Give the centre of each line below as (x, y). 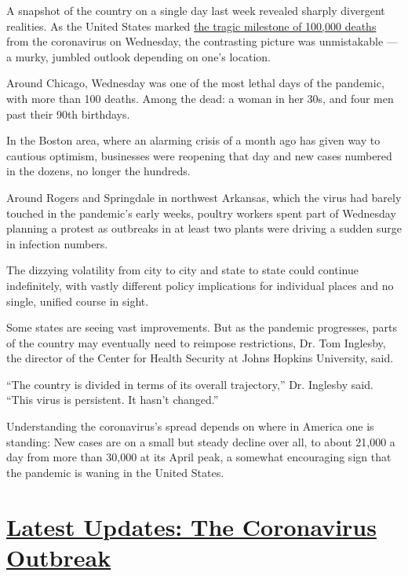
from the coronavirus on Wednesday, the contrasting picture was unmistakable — (202, 41)
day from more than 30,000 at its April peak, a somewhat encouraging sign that (199, 457)
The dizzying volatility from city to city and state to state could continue (182, 270)
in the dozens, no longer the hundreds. (98, 171)
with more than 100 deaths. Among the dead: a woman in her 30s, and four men (200, 98)
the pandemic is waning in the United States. (115, 472)
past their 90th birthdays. (68, 114)
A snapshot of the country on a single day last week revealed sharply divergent (196, 10)
